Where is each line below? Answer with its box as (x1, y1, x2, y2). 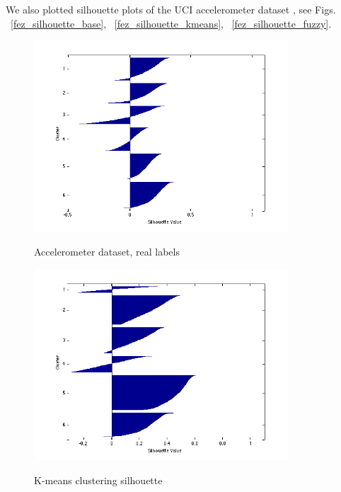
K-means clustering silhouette (34, 472, 163, 487)
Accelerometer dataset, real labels (34, 244, 180, 259)
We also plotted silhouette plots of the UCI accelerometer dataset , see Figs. (6, 2, 336, 16)
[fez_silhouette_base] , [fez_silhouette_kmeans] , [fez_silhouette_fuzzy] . (11, 16, 332, 30)
